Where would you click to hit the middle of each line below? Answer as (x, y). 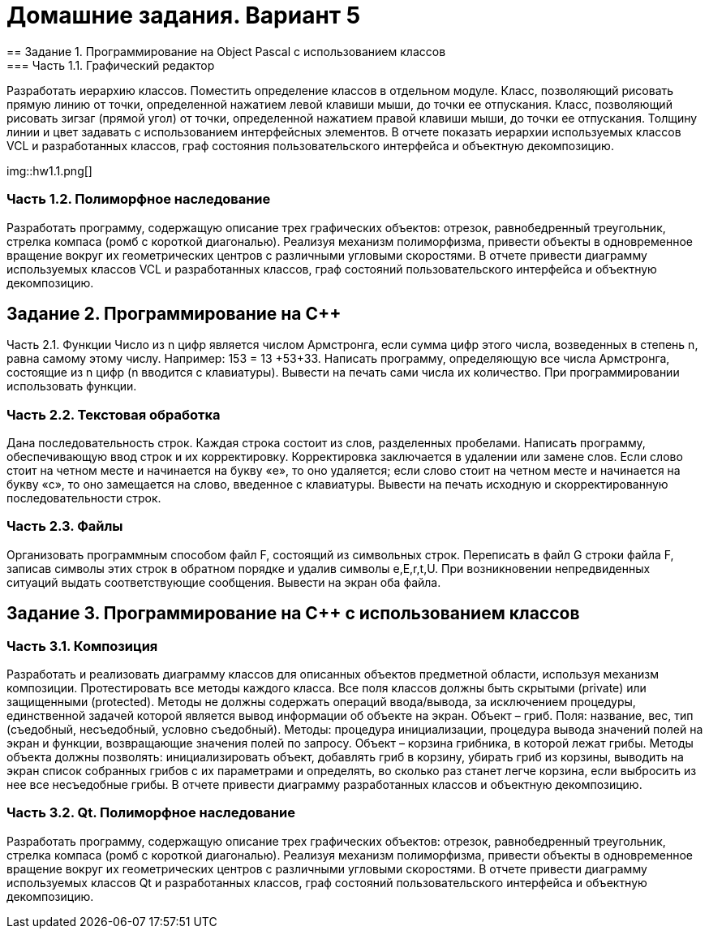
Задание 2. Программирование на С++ (174, 313)
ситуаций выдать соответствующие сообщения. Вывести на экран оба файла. (224, 582)
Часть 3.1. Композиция (82, 646)
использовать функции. (72, 386)
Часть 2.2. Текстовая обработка (114, 414)
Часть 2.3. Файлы (65, 526)
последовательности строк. (84, 498)
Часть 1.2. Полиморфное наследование (139, 199)
